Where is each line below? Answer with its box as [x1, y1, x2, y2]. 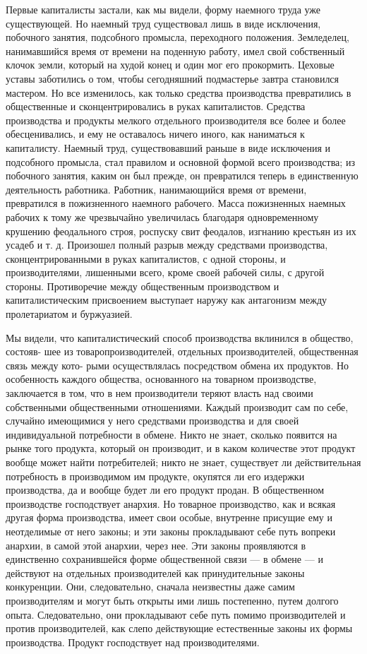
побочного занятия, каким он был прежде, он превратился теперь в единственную [6, 168, 359, 183]
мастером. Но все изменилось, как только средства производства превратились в [6, 85, 351, 100]
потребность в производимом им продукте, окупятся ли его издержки [6, 468, 305, 483]
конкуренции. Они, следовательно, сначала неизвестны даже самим [6, 579, 295, 594]
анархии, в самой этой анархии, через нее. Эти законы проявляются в [6, 537, 306, 552]
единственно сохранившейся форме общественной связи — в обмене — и [6, 552, 323, 566]
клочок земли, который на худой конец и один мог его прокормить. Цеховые [6, 57, 335, 72]
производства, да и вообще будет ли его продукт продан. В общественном [6, 482, 325, 497]
